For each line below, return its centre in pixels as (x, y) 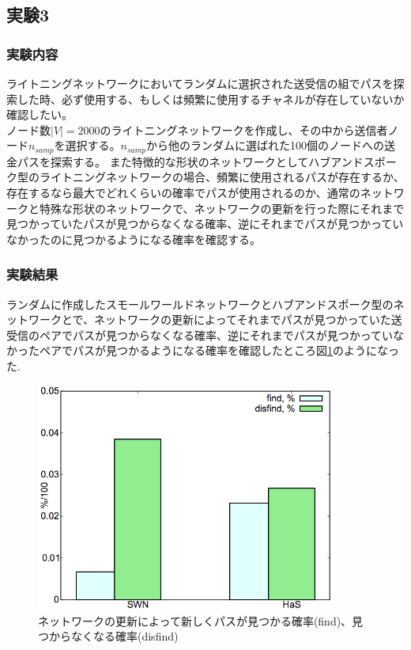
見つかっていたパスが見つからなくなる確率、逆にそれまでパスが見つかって (200, 224)
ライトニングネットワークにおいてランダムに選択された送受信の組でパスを (200, 83)
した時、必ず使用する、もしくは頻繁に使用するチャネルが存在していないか (211, 99)
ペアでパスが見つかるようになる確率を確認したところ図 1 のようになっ (219, 350)
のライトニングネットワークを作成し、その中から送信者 (244, 129)
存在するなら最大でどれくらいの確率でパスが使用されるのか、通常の (183, 193)
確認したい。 (40, 114)
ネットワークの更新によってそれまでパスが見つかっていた (243, 319)
